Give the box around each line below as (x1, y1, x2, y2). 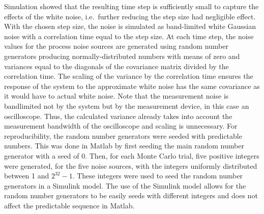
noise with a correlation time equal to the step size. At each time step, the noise (4, 30, 254, 41)
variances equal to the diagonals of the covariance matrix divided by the (4, 60, 229, 71)
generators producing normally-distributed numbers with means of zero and (4, 50, 240, 61)
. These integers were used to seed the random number (72, 170, 243, 181)
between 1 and (4, 170, 49, 181)
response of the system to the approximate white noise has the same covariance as (4, 80, 260, 91)
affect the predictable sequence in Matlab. (4, 200, 135, 210)
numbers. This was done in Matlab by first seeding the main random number (4, 140, 244, 151)
